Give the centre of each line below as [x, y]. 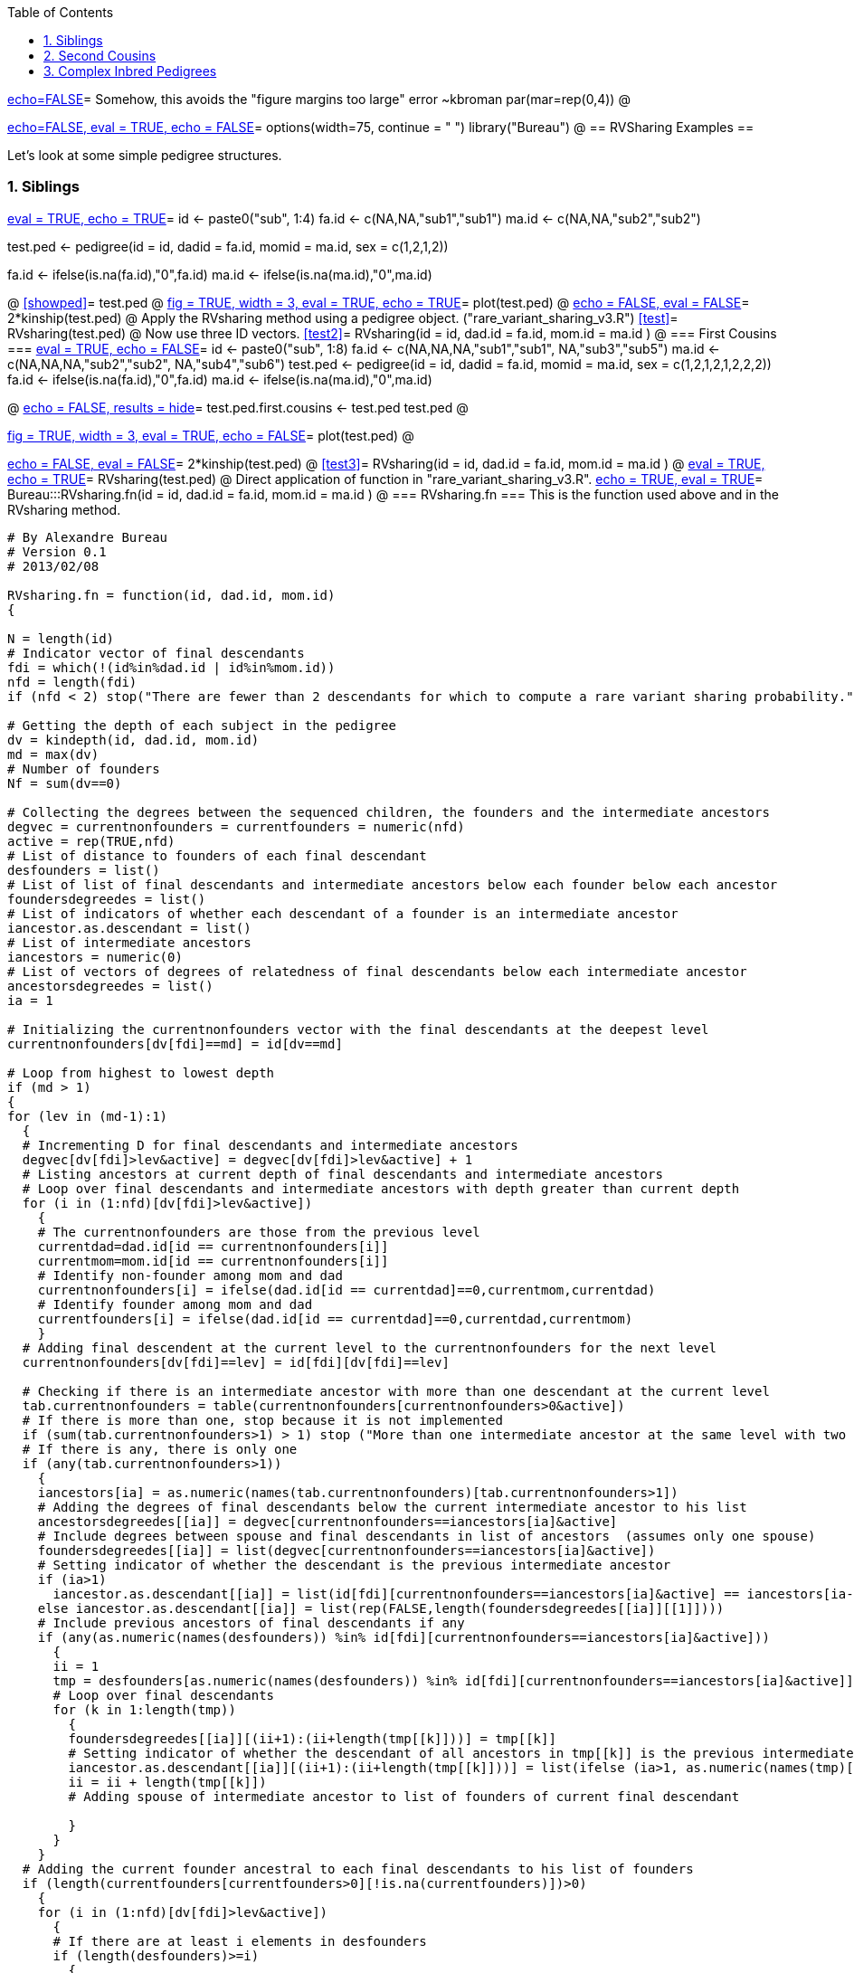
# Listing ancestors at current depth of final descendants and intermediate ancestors [342, 1174]
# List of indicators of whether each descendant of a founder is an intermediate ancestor [343, 913]
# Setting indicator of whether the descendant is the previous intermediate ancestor [354, 1565]
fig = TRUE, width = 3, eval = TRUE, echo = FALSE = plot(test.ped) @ [211, 435]
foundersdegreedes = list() [107, 899]
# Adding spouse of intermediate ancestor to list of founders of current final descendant [404, 1796]
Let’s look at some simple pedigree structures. [145, 155]
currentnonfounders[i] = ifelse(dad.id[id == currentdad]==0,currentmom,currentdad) [346, 1290]
